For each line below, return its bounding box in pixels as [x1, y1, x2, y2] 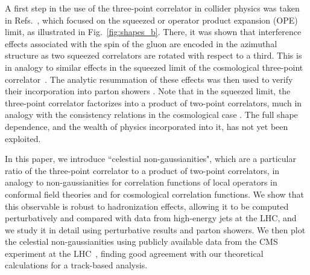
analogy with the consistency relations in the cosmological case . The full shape [5, 108, 298, 121]
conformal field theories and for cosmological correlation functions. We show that [5, 187, 304, 200]
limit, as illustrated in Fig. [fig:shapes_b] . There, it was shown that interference [5, 25, 302, 38]
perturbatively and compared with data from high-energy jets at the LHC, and [5, 212, 297, 224]
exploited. [5, 132, 41, 144]
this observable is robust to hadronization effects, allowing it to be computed [5, 199, 289, 212]
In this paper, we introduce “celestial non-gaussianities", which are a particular [5, 152, 296, 165]
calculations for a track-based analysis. [5, 259, 148, 271]
